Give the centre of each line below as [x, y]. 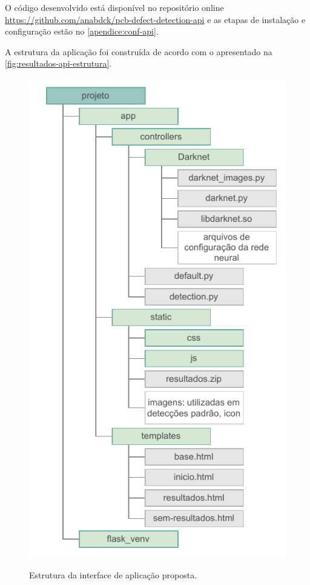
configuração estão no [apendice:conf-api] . [82, 31]
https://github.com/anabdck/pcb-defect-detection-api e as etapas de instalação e [155, 19]
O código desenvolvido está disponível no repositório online [114, 7]
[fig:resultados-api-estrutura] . [58, 63]
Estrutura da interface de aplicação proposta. [113, 574]
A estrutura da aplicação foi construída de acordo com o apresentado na [139, 51]
